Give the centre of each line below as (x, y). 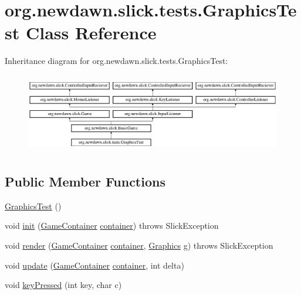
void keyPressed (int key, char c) (63, 285)
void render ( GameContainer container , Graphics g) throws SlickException (139, 245)
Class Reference (91, 33)
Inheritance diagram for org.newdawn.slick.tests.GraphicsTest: (116, 61)
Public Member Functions (85, 181)
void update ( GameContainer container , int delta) (94, 265)
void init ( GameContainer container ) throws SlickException (112, 226)
